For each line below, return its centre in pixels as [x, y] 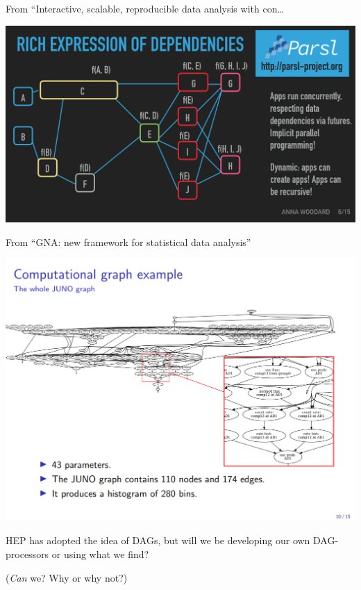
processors [27, 554]
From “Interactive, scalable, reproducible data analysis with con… [145, 8]
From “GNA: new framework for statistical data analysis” [128, 241]
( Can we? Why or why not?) [67, 577]
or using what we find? [100, 554]
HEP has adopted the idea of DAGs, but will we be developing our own [158, 540]
